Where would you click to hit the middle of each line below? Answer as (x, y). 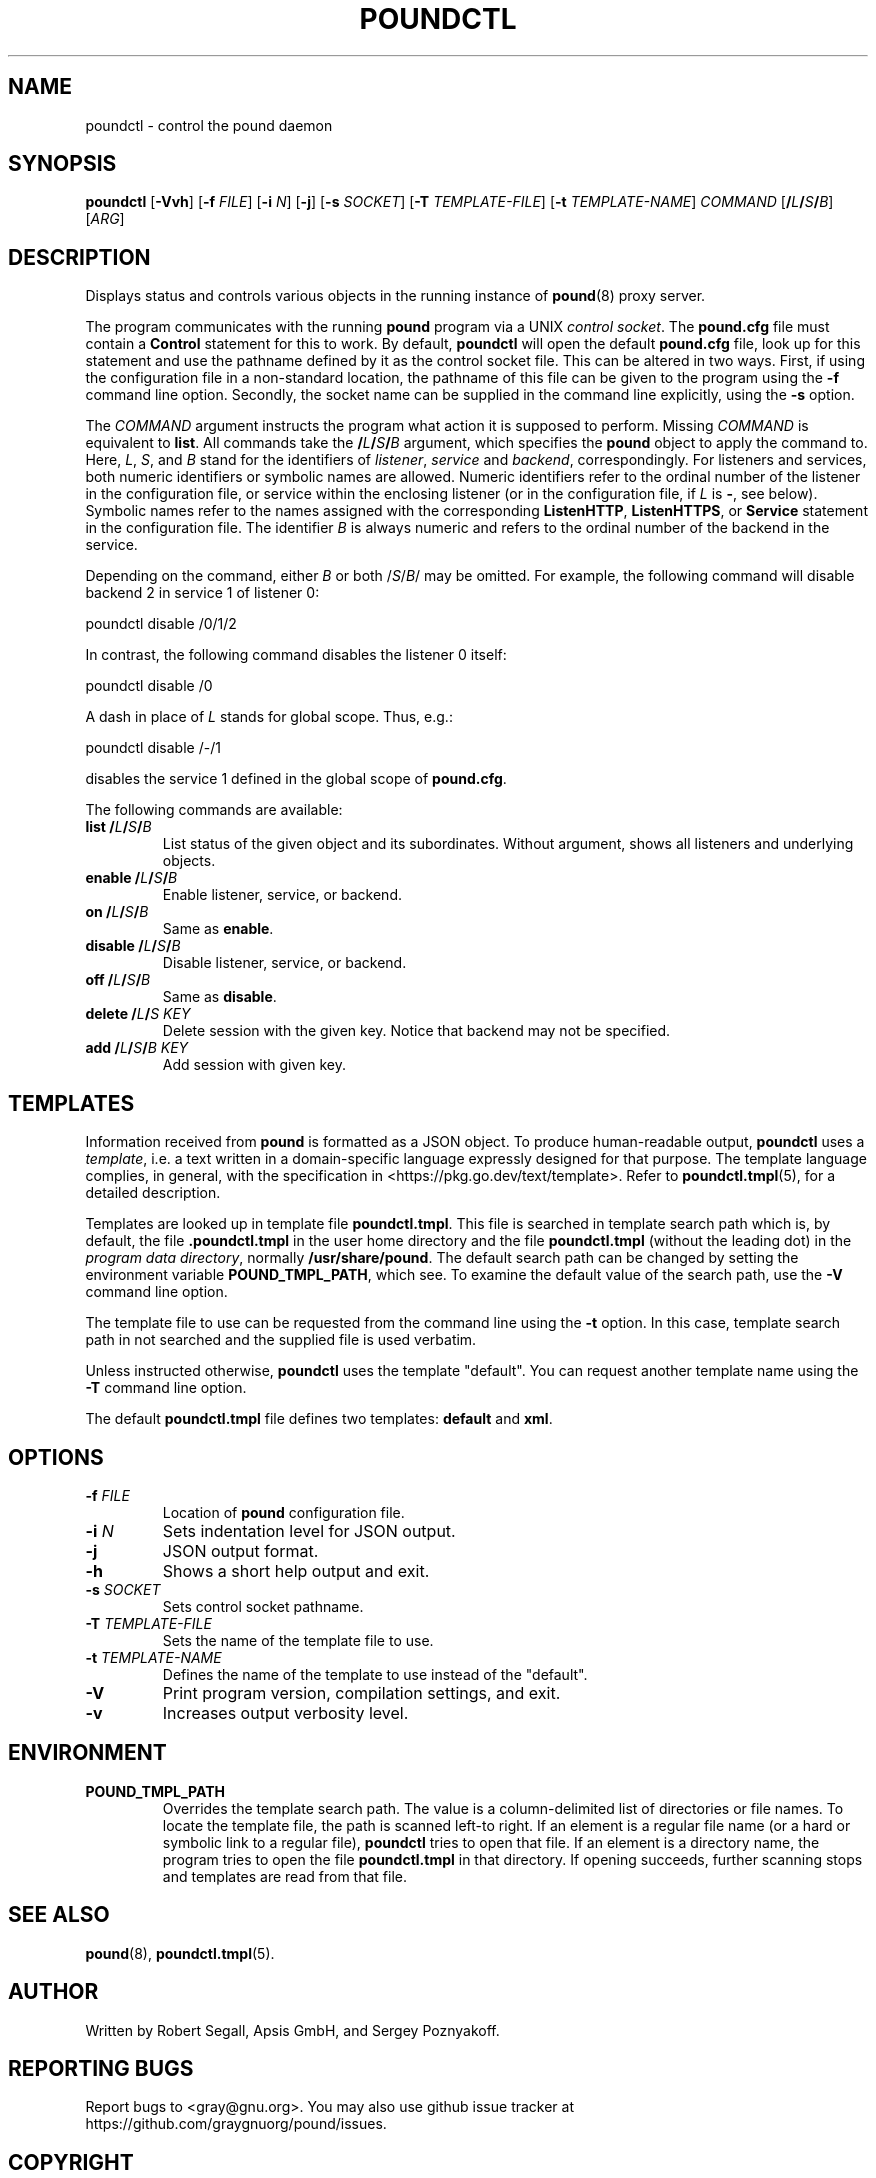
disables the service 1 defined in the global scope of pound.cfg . (296, 779)
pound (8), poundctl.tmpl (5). (180, 1953)
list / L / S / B (118, 827)
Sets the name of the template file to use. (298, 1640)
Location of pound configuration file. (283, 1512)
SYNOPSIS (62, 164)
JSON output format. (240, 1550)
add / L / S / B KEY (137, 1048)
